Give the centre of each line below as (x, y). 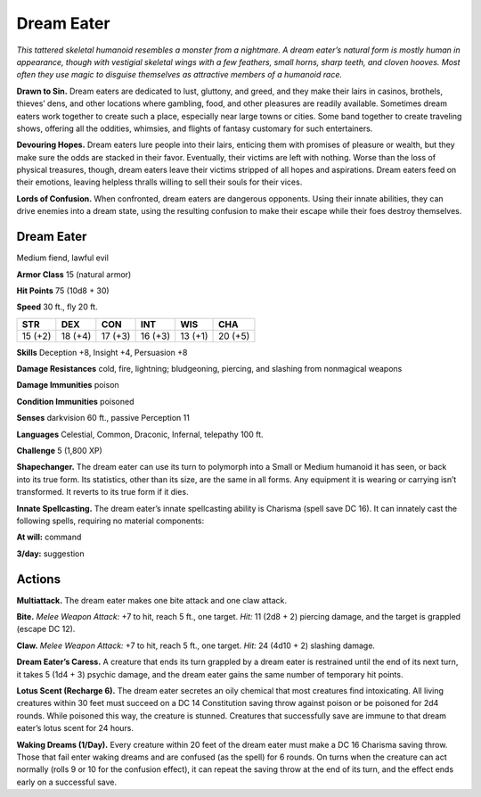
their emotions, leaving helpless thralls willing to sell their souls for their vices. (159, 182)
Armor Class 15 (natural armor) (74, 274)
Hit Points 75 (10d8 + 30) (63, 291)
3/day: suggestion (50, 554)
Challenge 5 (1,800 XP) (59, 451)
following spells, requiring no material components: (110, 521)
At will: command (49, 537)
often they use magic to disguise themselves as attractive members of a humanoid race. (179, 75)
